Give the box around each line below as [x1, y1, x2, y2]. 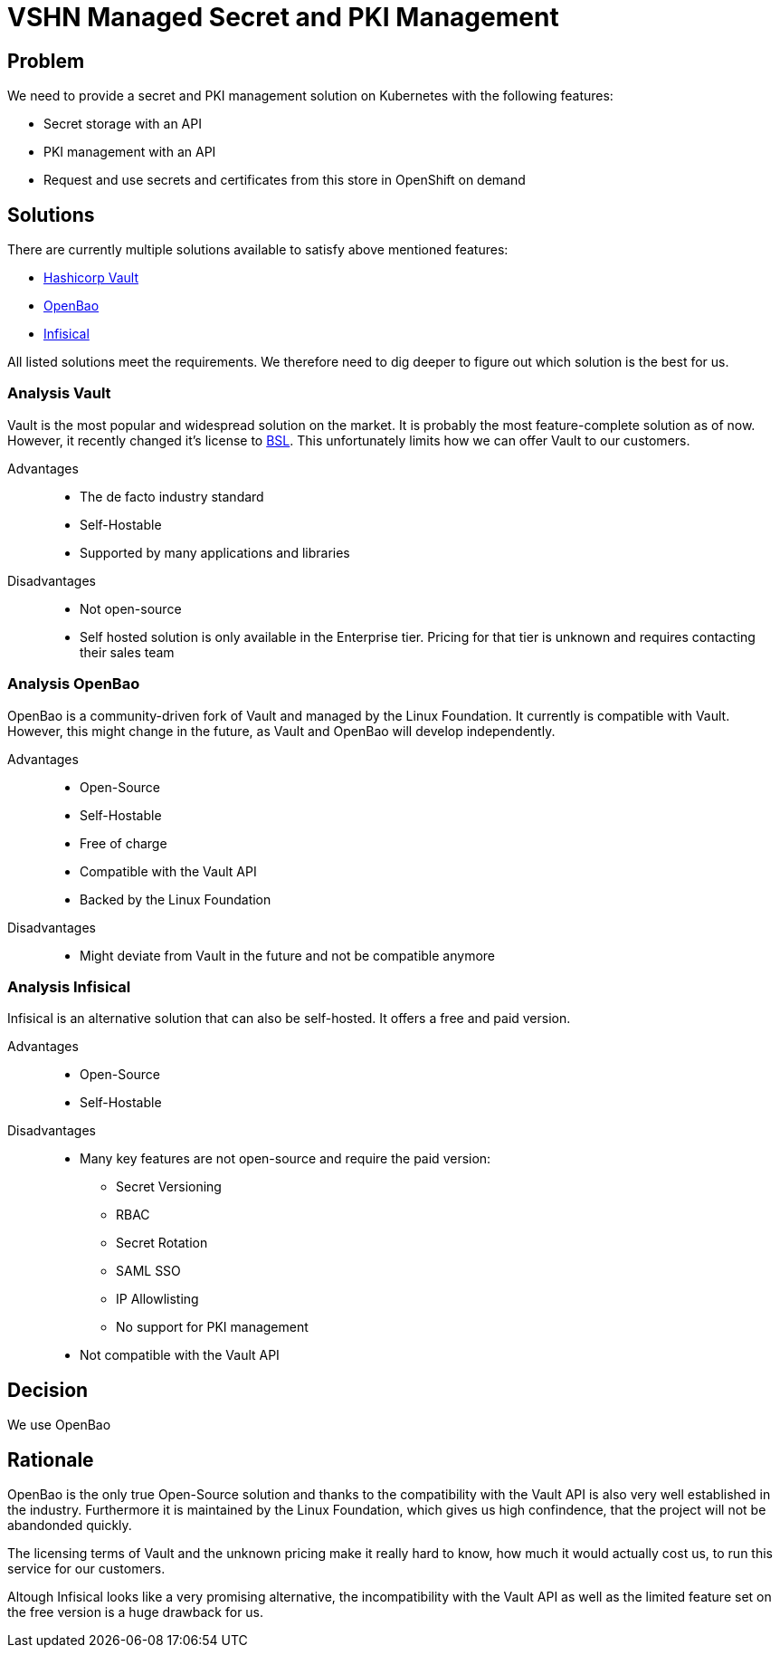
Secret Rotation [116, 1235, 208, 1251]
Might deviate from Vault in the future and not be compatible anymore [80, 947, 495, 963]
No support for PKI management [116, 1319, 309, 1335]
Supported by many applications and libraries [80, 544, 350, 560]
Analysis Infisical [7, 977, 131, 996]
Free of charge [80, 835, 167, 851]
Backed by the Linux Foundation [80, 891, 271, 907]
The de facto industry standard [80, 488, 264, 504]
